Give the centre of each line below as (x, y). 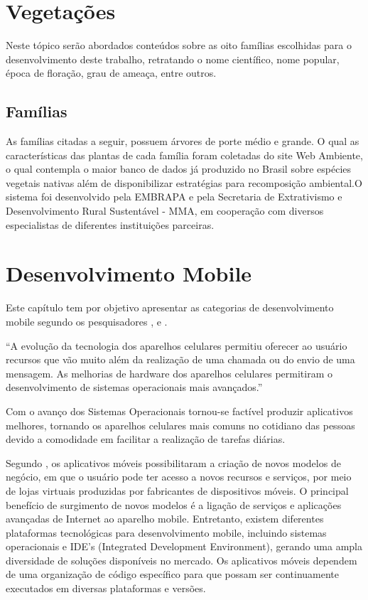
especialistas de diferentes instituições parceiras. (110, 224)
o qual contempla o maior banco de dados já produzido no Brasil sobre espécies (179, 169)
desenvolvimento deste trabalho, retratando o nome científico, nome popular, (173, 59)
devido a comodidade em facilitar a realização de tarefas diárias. (146, 439)
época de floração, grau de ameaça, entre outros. (111, 73)
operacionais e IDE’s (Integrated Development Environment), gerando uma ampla (184, 546)
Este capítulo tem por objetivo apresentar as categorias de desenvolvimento (170, 307)
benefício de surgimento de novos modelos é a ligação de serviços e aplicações (174, 504)
